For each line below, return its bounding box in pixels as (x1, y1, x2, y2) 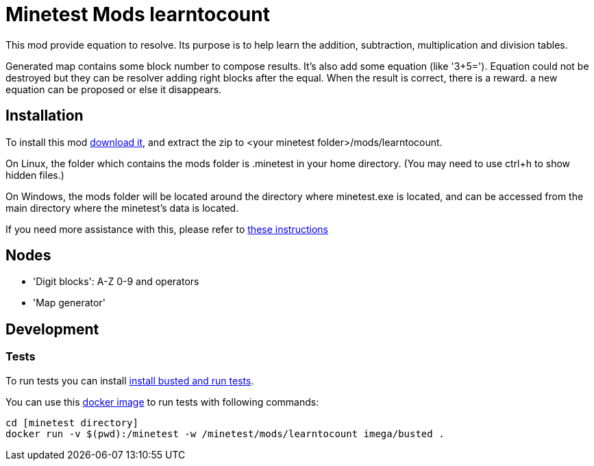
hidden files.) (5, 169, 64, 181)
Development (5, 320, 99, 338)
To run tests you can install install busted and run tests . (5, 374, 254, 387)
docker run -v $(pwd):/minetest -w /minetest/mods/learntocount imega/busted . (5, 428, 445, 439)
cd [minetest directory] (5, 417, 138, 428)
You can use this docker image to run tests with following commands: (5, 395, 319, 408)
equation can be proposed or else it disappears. (5, 83, 222, 95)
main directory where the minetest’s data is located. (5, 201, 239, 214)
